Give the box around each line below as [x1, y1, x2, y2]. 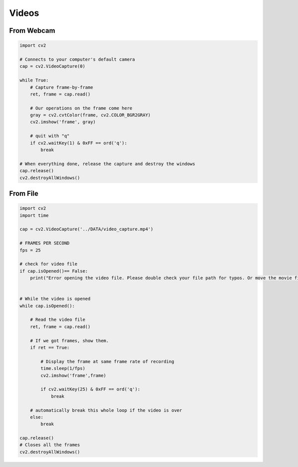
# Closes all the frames [19, 442, 80, 448]
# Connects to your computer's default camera [19, 56, 135, 62]
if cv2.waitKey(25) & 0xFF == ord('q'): [40, 386, 141, 392]
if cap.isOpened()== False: [19, 268, 88, 274]
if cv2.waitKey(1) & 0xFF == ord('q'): [30, 140, 128, 146]
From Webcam [9, 26, 56, 35]
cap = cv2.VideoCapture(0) [19, 64, 85, 69]
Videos [9, 7, 39, 18]
